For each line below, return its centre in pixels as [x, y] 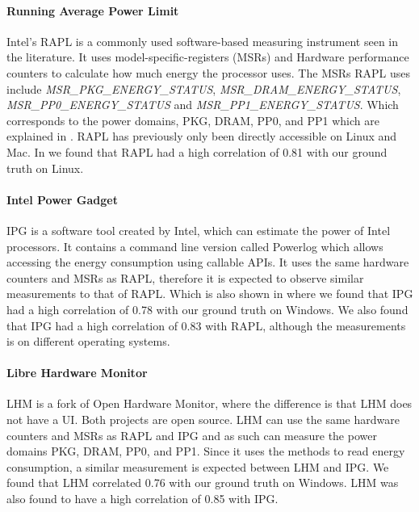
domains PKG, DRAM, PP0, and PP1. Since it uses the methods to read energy [206, 451]
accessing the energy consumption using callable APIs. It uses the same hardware [208, 262]
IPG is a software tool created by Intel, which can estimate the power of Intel [199, 230]
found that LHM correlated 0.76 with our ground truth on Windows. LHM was [203, 483]
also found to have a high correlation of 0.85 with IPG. [142, 499]
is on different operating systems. [88, 341]
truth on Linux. [45, 168]
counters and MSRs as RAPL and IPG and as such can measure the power [192, 435]
